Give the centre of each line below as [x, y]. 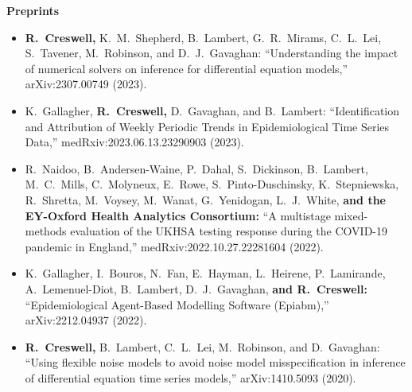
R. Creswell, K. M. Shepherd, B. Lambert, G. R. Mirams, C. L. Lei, [203, 37]
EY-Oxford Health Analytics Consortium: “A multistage [178, 215]
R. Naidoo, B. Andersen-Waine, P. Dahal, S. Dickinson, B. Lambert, [196, 168]
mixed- [351, 215]
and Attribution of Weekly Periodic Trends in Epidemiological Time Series [207, 126]
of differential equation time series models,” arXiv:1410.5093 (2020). [190, 377]
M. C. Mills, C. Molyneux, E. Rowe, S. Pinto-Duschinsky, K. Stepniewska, [212, 184]
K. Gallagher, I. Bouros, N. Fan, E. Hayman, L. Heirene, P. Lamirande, [205, 273]
